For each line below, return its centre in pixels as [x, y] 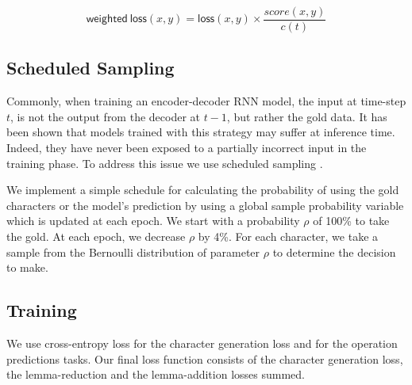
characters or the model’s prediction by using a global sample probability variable [205, 205]
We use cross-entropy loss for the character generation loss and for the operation [202, 343]
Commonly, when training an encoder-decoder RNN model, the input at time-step [206, 101]
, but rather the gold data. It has [307, 116]
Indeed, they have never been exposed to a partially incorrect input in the [187, 148]
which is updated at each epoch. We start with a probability [153, 221]
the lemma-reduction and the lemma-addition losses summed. [156, 374]
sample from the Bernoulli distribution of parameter [133, 252]
